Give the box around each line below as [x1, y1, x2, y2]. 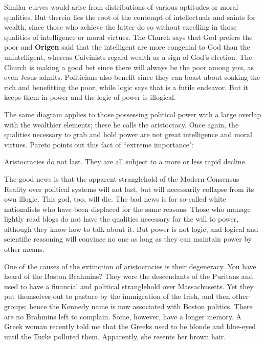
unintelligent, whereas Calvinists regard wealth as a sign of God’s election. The [4, 51, 252, 62]
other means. [4, 244, 45, 254]
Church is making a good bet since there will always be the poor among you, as [4, 61, 254, 72]
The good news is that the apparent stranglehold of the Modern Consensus [4, 173, 239, 184]
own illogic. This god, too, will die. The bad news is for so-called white [4, 193, 226, 204]
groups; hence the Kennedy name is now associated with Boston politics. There [4, 301, 253, 312]
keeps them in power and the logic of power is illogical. [4, 92, 176, 102]
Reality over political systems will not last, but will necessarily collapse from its [4, 183, 254, 194]
